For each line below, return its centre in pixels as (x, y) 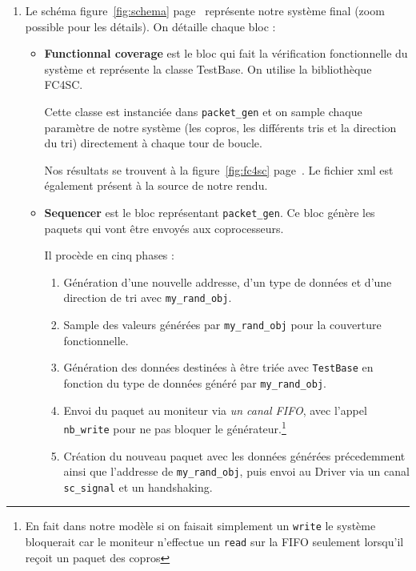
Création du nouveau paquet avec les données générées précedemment (234, 455)
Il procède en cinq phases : (109, 255)
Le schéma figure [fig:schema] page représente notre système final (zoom (205, 10)
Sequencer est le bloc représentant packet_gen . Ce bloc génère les (210, 212)
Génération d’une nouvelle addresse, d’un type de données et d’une (228, 281)
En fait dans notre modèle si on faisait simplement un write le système (200, 526)
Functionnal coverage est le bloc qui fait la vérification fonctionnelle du (226, 53)
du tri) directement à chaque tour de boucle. (153, 143)
